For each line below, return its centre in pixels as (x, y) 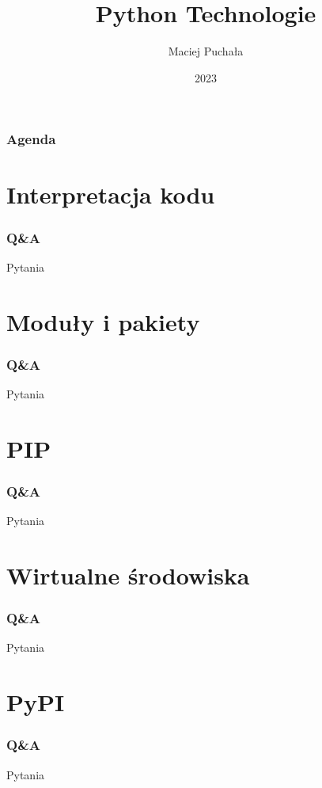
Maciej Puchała (206, 51)
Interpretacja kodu (111, 194)
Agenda (31, 139)
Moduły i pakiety (103, 321)
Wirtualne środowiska (128, 575)
